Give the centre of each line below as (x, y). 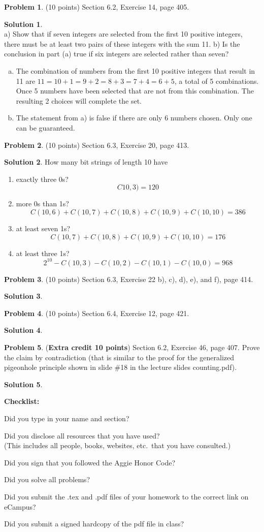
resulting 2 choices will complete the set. (79, 100)
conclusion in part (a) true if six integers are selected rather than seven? (117, 54)
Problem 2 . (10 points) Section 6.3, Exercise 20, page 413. (97, 145)
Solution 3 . (23, 296)
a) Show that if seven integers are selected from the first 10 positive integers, (123, 34)
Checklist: (22, 401)
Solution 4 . (23, 330)
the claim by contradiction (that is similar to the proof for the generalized (119, 357)
